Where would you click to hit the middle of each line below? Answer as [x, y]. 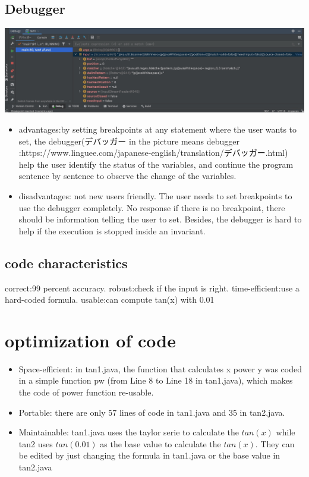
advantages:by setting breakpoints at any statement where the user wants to [158, 129]
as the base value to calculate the [160, 443]
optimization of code [90, 340]
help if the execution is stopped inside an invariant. [112, 230]
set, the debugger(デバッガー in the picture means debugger [129, 141]
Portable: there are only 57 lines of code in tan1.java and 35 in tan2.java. [152, 412]
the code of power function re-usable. [86, 392]
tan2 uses [36, 443]
